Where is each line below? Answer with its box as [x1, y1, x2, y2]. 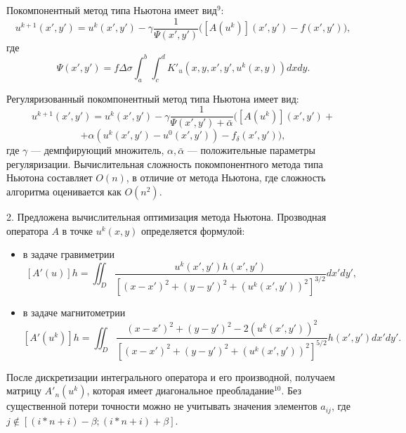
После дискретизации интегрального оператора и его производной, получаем [6, 369, 335, 384]
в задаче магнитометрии [22, 305, 126, 320]
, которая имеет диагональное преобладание [86, 383, 274, 398]
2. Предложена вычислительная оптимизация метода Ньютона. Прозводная [6, 209, 327, 224]
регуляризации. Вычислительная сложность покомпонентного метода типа [6, 156, 323, 171]
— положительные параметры [187, 143, 315, 157]
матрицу [6, 383, 41, 398]
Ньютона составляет [6, 170, 93, 185]
